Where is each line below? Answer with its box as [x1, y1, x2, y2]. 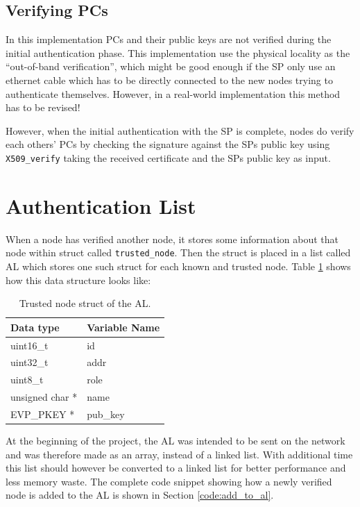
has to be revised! [6, 100, 80, 115]
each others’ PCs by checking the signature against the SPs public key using [6, 137, 330, 151]
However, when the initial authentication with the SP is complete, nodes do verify [6, 123, 354, 138]
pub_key [87, 406, 125, 421]
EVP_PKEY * [10, 406, 75, 421]
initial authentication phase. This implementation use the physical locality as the [6, 45, 350, 60]
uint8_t [10, 372, 44, 387]
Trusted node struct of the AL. [19, 296, 151, 310]
